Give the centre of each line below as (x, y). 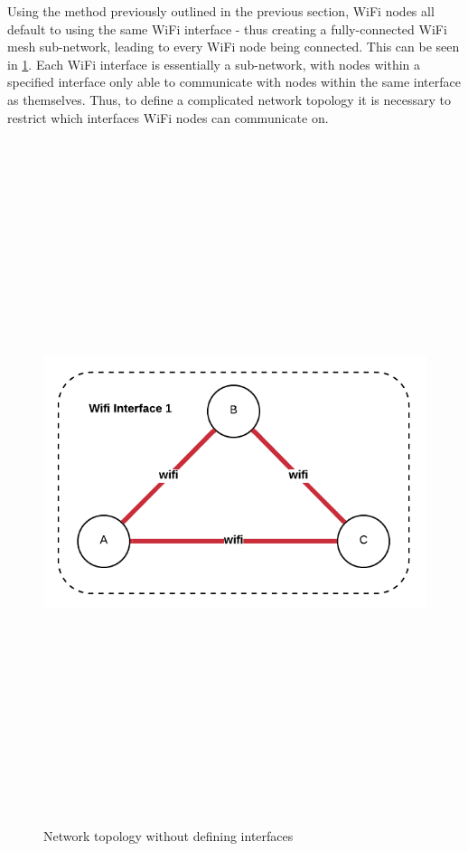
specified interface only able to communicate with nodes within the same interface (234, 82)
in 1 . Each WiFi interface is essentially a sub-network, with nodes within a (214, 64)
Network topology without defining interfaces (168, 835)
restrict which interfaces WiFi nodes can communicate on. (168, 117)
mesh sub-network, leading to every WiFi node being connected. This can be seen (234, 47)
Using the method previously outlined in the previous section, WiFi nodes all (221, 11)
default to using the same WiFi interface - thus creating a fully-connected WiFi (227, 28)
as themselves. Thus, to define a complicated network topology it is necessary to (229, 99)
